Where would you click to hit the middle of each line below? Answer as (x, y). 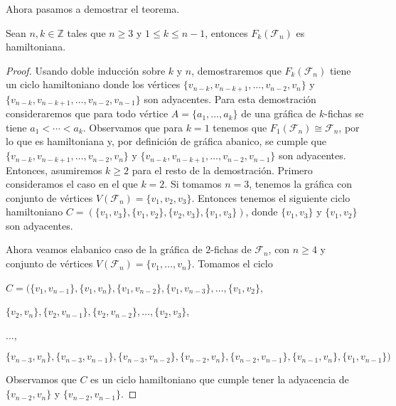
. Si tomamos (193, 184)
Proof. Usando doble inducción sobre (86, 70)
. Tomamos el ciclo (232, 263)
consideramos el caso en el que (72, 184)
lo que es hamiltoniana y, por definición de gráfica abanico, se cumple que (166, 141)
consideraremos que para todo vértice (87, 113)
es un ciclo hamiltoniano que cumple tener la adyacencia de (220, 379)
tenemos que (240, 127)
